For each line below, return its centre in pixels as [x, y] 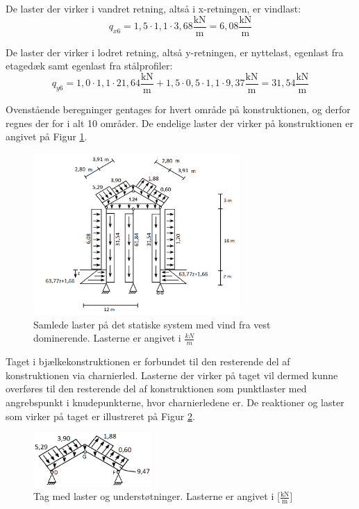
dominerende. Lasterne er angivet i [107, 338]
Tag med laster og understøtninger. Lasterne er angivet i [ [157, 496]
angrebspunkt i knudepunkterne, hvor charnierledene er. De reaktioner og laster [175, 402]
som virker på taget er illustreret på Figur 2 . [100, 416]
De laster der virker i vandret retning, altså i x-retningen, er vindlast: [153, 8]
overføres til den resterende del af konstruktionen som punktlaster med [156, 389]
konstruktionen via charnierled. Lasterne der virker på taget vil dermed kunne [172, 375]
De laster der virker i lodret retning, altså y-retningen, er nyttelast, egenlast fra [175, 52]
